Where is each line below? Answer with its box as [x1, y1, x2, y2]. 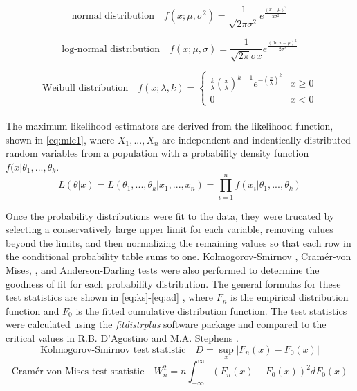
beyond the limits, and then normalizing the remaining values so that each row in [6, 235, 351, 250]
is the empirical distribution [230, 290, 349, 304]
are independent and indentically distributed [162, 132, 351, 146]
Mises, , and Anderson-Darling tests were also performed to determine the [6, 263, 320, 277]
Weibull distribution [42, 83, 129, 94]
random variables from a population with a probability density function [6, 146, 309, 160]
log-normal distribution [62, 44, 161, 54]
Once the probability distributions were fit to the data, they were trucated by [6, 208, 335, 223]
